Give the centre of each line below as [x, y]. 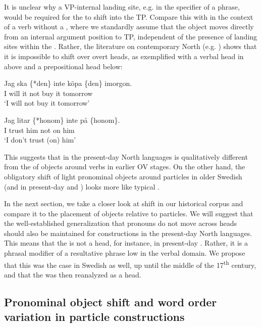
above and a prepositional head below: [63, 66]
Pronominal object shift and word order [111, 301]
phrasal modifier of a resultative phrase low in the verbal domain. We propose [125, 253]
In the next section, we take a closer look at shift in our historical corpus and [124, 203]
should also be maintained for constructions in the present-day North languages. [128, 233]
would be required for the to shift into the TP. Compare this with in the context [129, 16]
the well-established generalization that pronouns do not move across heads [121, 223]
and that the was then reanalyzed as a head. [73, 274]
